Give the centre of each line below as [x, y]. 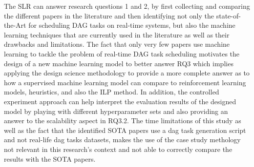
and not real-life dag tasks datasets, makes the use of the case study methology [122, 139]
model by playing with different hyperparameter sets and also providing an [116, 111]
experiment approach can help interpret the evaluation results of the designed [120, 101]
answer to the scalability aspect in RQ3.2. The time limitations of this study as [123, 121]
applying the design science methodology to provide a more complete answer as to [127, 73]
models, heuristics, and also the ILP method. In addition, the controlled [112, 92]
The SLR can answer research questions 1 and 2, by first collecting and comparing [127, 6]
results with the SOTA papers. [50, 158]
